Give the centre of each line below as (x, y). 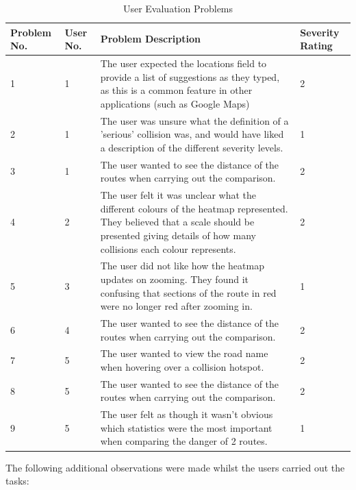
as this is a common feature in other (176, 90)
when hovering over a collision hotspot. (182, 367)
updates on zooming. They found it (174, 279)
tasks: (17, 481)
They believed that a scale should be (177, 222)
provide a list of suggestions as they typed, (190, 76)
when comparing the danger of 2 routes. (184, 441)
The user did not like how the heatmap (182, 266)
